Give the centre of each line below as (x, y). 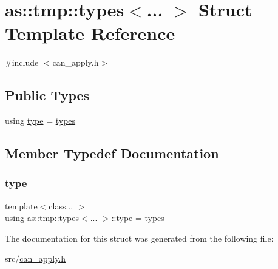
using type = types (40, 121)
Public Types (47, 95)
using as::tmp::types (42, 218)
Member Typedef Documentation (112, 153)
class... (61, 206)
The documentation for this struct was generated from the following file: (139, 238)
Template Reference (90, 33)
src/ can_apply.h (36, 258)
